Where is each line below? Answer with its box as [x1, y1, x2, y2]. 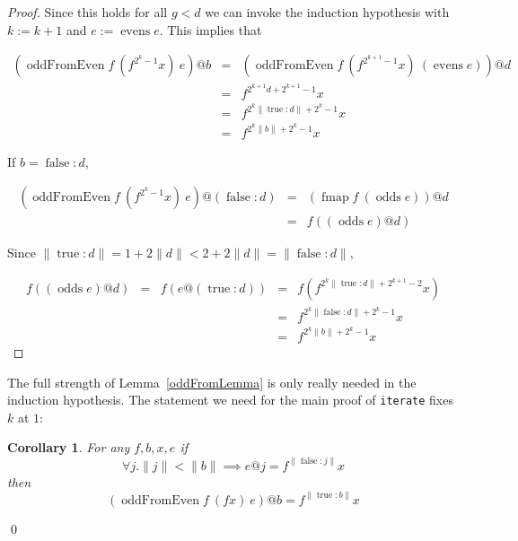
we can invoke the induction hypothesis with [205, 3, 450, 21]
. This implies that [159, 20, 262, 39]
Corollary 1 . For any [7, 438, 130, 457]
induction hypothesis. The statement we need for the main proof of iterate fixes [7, 390, 453, 409]
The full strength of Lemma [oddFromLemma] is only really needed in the [7, 372, 417, 391]
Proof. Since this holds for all [7, 3, 168, 21]
